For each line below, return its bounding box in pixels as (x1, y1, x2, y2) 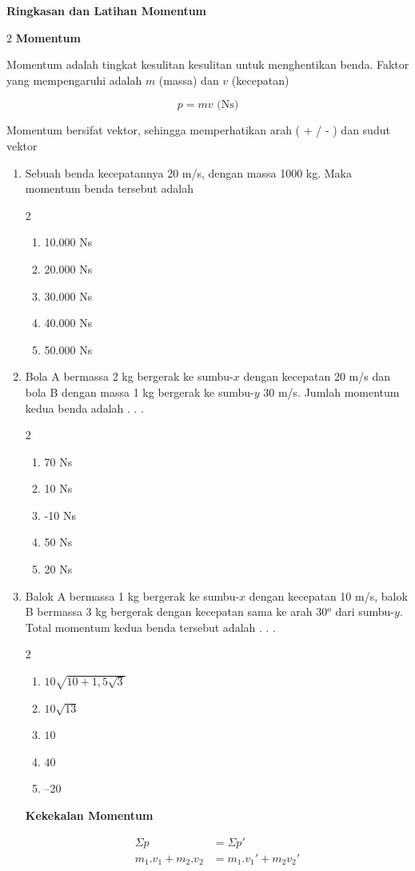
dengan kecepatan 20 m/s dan (243, 368, 391, 385)
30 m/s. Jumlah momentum (263, 383, 400, 400)
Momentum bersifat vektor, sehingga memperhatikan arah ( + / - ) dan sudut (6, 122, 390, 138)
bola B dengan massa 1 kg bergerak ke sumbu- (25, 383, 254, 400)
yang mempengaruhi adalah (6, 71, 142, 88)
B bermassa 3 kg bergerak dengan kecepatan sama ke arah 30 (25, 603, 328, 620)
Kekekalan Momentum (25, 807, 154, 823)
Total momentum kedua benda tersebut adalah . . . (25, 618, 276, 635)
